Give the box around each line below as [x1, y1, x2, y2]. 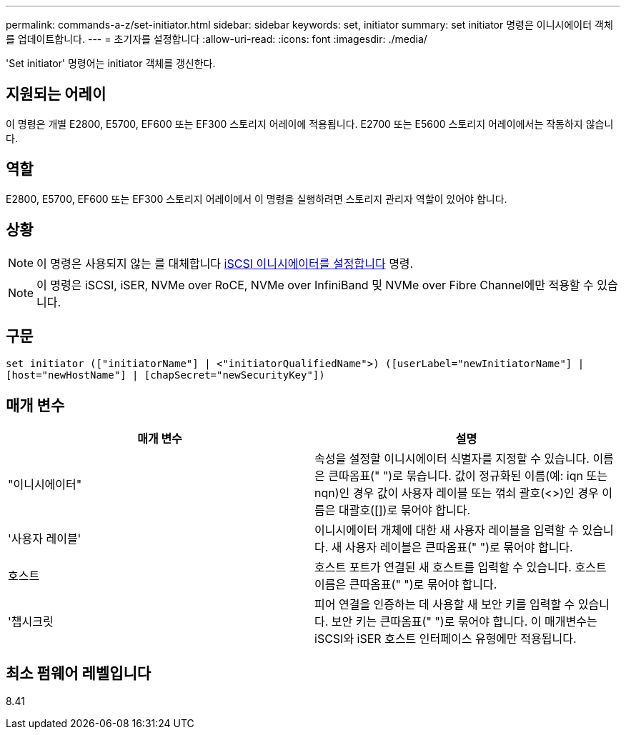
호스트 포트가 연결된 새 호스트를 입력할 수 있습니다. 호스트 [314, 560, 607, 575]
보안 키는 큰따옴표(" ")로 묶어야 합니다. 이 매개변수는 [331, 614, 597, 629]
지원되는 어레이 [6, 85, 106, 104]
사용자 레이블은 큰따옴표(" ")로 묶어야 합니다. [345, 540, 573, 555]
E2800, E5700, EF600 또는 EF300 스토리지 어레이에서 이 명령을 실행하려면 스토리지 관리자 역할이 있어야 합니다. [6, 192, 507, 205]
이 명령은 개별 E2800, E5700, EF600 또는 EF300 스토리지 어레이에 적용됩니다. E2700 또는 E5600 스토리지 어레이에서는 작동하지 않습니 [6, 117, 614, 130]
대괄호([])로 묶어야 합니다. [338, 503, 471, 518]
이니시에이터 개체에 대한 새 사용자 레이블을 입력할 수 [314, 523, 580, 538]
